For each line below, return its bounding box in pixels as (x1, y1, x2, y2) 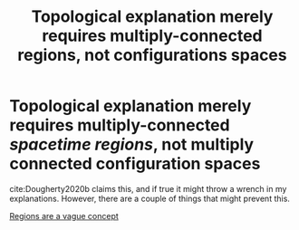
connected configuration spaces (9, 154, 261, 174)
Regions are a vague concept (9, 210, 120, 221)
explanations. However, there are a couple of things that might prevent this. (9, 193, 290, 204)
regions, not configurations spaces (17, 45, 287, 65)
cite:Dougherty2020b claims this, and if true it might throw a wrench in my (9, 183, 287, 194)
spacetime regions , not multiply (9, 134, 255, 155)
